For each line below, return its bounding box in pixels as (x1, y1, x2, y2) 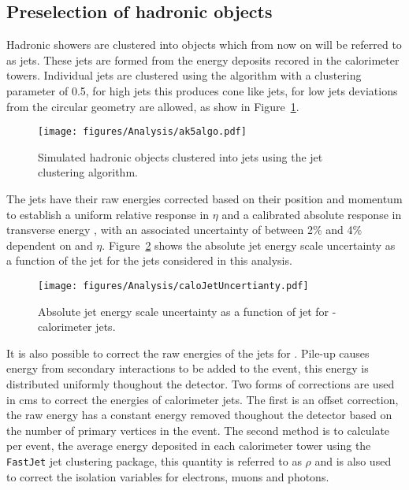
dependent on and (6, 236, 93, 253)
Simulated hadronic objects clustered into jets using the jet (38, 148, 323, 165)
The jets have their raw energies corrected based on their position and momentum (6, 191, 403, 207)
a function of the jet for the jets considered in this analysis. (6, 252, 292, 269)
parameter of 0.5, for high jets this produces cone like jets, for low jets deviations (6, 82, 398, 98)
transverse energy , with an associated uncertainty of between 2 (6, 221, 313, 238)
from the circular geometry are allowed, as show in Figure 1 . (6, 98, 299, 114)
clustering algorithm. (38, 164, 138, 180)
